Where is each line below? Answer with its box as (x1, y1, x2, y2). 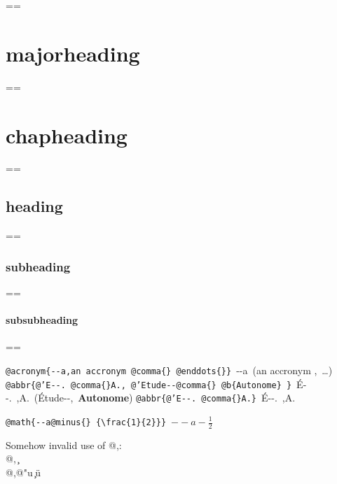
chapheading (6, 120, 128, 149)
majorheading (6, 38, 140, 67)
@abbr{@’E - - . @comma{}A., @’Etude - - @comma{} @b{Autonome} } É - (6, 376, 307, 391)
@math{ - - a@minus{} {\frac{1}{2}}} (6, 418, 167, 427)
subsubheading (6, 313, 78, 327)
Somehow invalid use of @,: (6, 437, 122, 452)
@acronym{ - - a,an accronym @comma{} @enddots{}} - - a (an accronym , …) (6, 363, 333, 378)
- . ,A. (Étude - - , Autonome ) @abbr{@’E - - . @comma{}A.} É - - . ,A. (6, 390, 296, 405)
